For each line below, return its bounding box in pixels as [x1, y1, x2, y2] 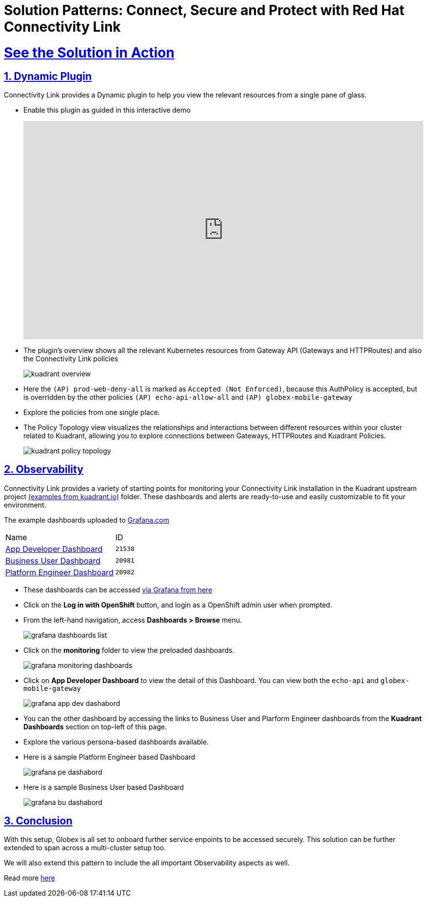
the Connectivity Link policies [23, 354, 118, 363]
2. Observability [4, 463, 83, 476]
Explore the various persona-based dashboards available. [23, 737, 209, 746]
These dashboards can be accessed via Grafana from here [23, 585, 213, 594]
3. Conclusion [4, 814, 73, 827]
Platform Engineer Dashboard [5, 567, 114, 577]
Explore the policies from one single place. [23, 408, 160, 416]
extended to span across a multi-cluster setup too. [4, 843, 166, 852]
